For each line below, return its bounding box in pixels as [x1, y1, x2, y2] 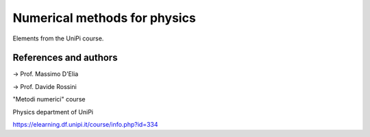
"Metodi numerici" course [12, 95, 86, 103]
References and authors [12, 52, 118, 64]
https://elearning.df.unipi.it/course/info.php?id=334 [12, 121, 158, 129]
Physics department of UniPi [12, 108, 94, 116]
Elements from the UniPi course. [12, 34, 104, 42]
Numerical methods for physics [12, 10, 197, 25]
